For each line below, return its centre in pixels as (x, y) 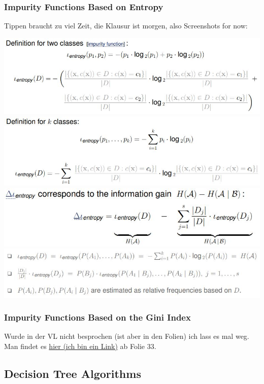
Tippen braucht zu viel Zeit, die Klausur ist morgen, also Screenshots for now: (126, 26)
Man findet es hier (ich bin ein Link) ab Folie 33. (80, 346)
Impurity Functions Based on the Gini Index (97, 317)
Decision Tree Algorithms (73, 373)
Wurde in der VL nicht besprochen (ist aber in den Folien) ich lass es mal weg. (127, 336)
